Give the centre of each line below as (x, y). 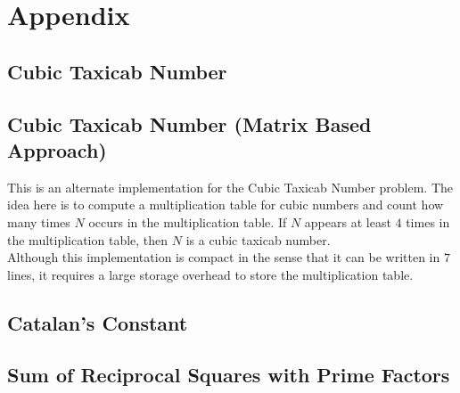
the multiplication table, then (88, 239)
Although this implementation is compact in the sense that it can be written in (224, 257)
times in (428, 221)
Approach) (57, 149)
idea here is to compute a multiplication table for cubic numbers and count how (226, 205)
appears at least (348, 221)
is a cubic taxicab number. (258, 239)
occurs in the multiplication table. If (188, 221)
